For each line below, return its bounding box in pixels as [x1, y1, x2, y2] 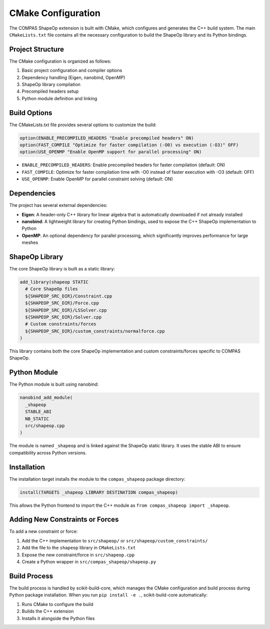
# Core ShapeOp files [25, 286, 78, 292]
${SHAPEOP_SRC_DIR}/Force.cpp [25, 300, 99, 306]
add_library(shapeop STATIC [19, 279, 88, 285]
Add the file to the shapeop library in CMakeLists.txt [21, 545, 136, 551]
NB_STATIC [25, 416, 49, 422]
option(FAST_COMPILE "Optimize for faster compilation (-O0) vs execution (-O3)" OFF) [19, 142, 239, 148]
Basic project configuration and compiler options [21, 68, 122, 74]
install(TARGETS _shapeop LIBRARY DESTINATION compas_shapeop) [19, 489, 178, 495]
